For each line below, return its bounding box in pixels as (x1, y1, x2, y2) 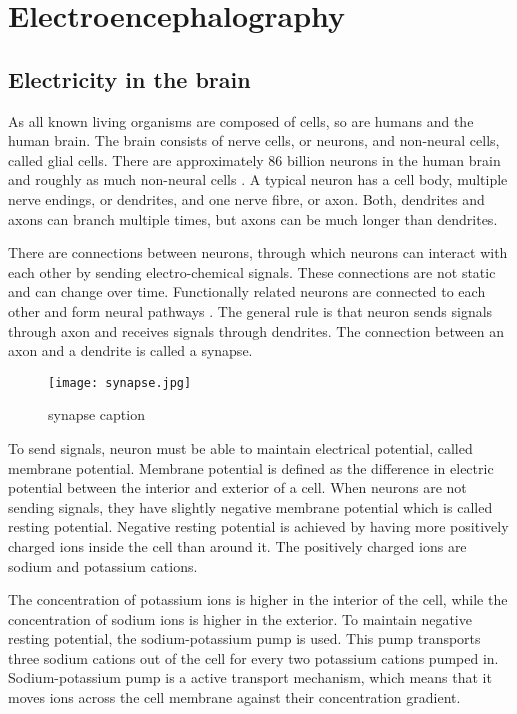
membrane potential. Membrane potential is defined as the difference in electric (8, 457, 494, 478)
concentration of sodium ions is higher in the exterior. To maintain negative (8, 608, 472, 629)
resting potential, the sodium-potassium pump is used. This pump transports (8, 628, 481, 649)
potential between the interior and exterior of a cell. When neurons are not (8, 477, 467, 498)
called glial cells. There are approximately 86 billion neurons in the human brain (8, 149, 501, 170)
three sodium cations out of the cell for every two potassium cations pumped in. (8, 647, 499, 668)
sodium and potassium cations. (8, 555, 198, 576)
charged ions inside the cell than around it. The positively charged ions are (8, 535, 467, 556)
